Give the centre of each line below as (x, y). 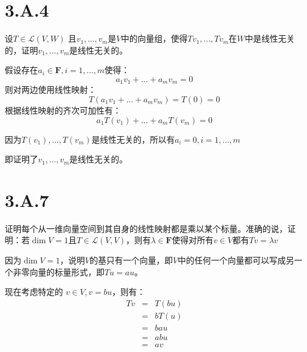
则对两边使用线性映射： (50, 89)
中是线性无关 (270, 38)
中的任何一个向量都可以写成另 (236, 260)
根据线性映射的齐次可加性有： (63, 110)
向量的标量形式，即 (67, 271)
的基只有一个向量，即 (132, 260)
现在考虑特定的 (34, 292)
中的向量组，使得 (154, 38)
